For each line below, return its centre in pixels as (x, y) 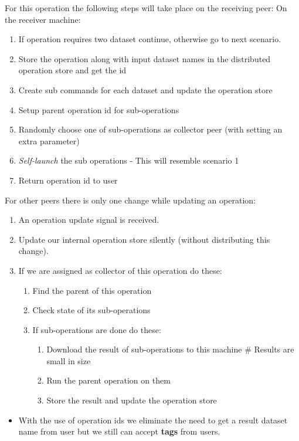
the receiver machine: (43, 19)
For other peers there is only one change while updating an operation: (130, 200)
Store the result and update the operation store (132, 400)
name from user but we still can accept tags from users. (119, 431)
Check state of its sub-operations (91, 310)
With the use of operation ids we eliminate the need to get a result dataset (153, 420)
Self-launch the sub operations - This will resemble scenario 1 (129, 160)
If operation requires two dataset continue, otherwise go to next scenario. (150, 39)
